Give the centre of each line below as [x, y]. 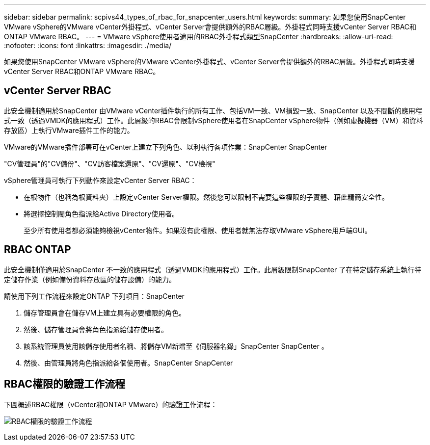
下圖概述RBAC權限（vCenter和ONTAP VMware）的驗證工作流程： [111, 404]
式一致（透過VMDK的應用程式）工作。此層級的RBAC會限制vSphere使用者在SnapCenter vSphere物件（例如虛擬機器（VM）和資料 [214, 120]
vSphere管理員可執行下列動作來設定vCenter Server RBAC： [100, 180]
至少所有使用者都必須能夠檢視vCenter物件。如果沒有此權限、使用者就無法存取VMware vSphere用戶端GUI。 [198, 230]
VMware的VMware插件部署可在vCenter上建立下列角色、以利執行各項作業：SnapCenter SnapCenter [166, 147]
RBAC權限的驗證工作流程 [65, 384]
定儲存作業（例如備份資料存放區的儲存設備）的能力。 [90, 279]
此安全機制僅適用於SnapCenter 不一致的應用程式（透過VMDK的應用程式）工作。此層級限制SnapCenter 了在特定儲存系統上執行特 [213, 269]
